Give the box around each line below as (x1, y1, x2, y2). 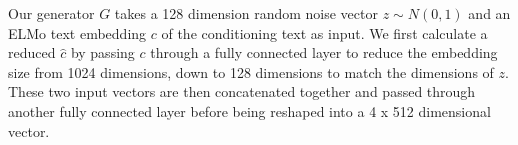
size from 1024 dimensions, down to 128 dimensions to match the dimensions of (8, 61, 494, 82)
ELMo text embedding (8, 22, 147, 43)
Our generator (8, 3, 95, 23)
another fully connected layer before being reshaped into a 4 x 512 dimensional (8, 100, 491, 121)
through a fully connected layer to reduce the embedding (150, 42, 498, 63)
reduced (8, 42, 56, 63)
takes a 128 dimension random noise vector (114, 3, 378, 23)
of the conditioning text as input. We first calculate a (161, 22, 488, 43)
